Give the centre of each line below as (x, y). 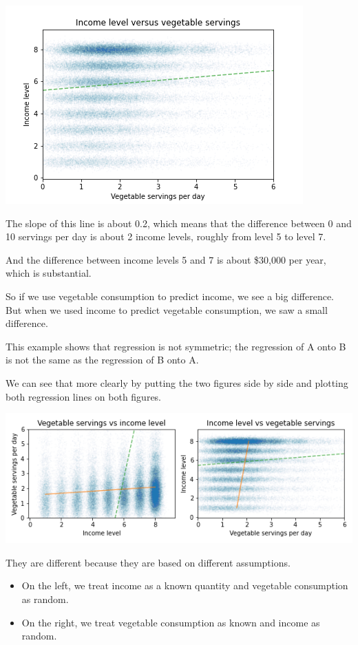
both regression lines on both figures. (84, 396)
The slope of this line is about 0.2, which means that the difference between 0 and (179, 223)
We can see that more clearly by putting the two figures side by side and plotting (177, 382)
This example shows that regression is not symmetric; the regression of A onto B (176, 346)
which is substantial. (49, 273)
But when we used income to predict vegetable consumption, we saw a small (167, 309)
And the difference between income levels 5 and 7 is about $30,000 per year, (166, 259)
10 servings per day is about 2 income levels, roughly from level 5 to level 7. (166, 236)
